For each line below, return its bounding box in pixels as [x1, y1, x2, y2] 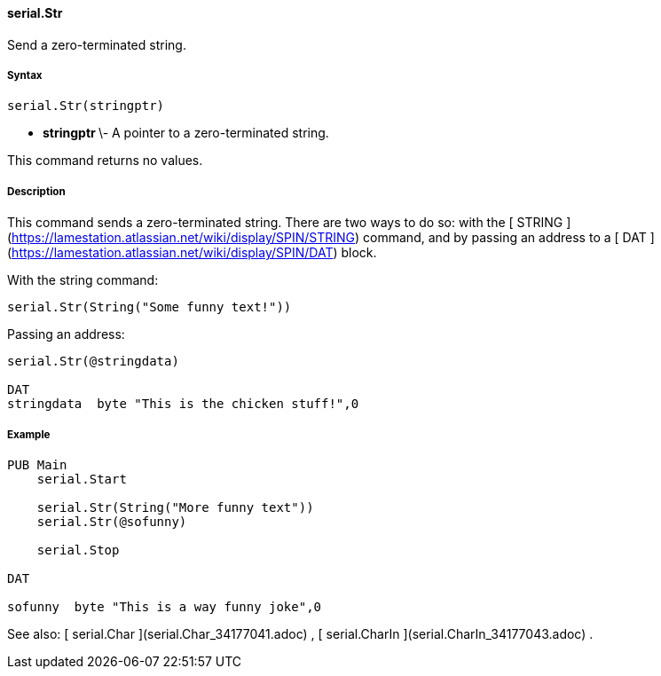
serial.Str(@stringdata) [7, 354, 179, 369]
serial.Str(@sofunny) [36, 514, 187, 529]
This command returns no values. [7, 153, 203, 169]
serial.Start [36, 471, 127, 486]
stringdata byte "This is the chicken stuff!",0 [7, 397, 359, 412]
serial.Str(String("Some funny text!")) [7, 300, 292, 315]
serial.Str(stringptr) [7, 98, 165, 114]
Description [7, 185, 66, 198]
